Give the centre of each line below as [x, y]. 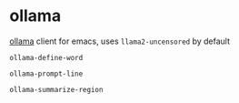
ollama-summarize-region [56, 89]
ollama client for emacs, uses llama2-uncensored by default [119, 41]
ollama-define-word [46, 57]
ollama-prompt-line [46, 74]
